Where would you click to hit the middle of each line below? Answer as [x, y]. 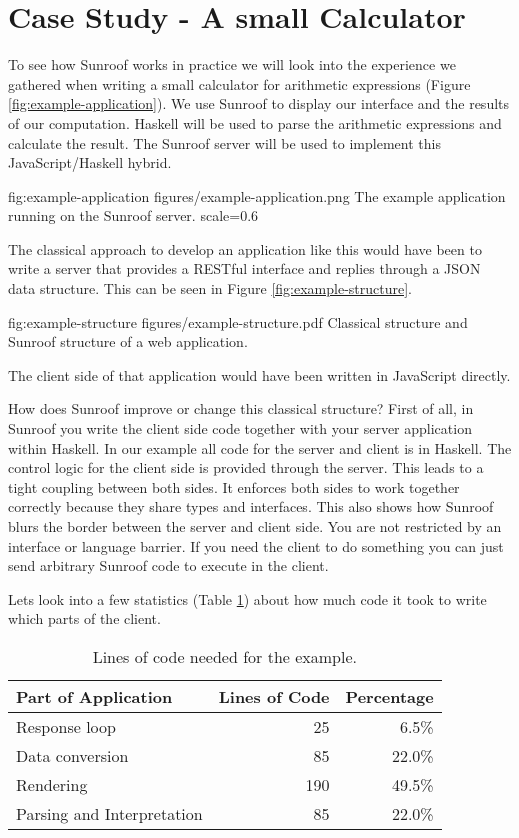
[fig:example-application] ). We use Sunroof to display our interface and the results [259, 103]
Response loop [66, 726]
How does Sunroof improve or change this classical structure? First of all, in [241, 408]
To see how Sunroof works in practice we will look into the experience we [232, 64]
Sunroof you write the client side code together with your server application [240, 428]
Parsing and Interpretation [109, 813]
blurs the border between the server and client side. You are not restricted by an [255, 526]
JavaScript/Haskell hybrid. [90, 162]
